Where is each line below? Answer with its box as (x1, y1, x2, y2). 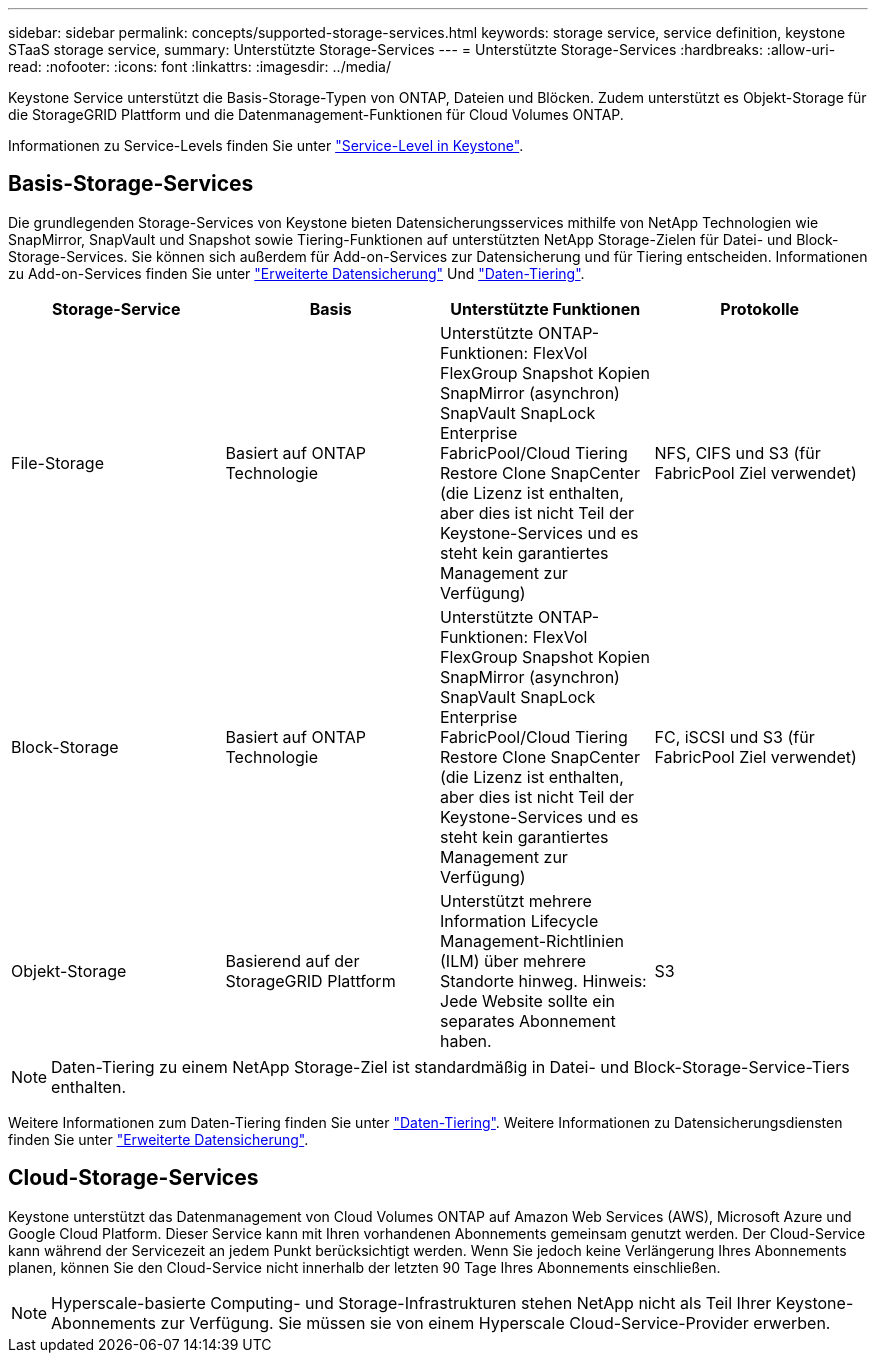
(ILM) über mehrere (440, 950, 587, 971)
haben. (440, 1030, 492, 1051)
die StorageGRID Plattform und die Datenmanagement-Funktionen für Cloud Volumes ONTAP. (8, 106, 624, 123)
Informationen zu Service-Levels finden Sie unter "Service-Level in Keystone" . (8, 137, 524, 154)
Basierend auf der (225, 950, 360, 971)
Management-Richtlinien (440, 930, 624, 951)
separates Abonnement (440, 1010, 616, 1031)
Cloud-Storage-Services (8, 1165, 259, 1191)
